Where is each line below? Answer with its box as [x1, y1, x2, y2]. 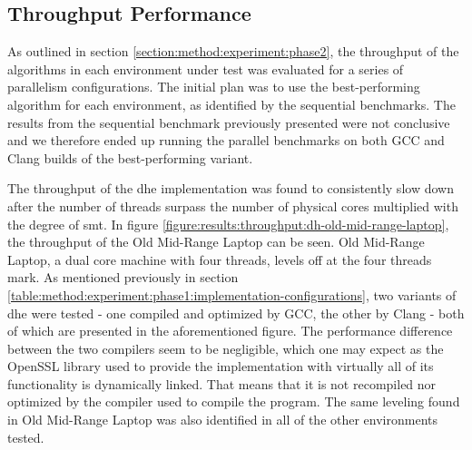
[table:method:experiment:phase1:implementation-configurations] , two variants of [7, 285, 457, 304]
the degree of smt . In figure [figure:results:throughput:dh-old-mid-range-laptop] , [7, 214, 449, 233]
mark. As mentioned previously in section [7, 268, 239, 287]
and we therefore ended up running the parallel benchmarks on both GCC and [7, 131, 445, 150]
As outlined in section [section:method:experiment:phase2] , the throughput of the [7, 42, 459, 61]
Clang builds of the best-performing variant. [7, 148, 253, 167]
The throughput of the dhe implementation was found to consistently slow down [7, 179, 454, 198]
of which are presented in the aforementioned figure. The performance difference [7, 321, 453, 340]
